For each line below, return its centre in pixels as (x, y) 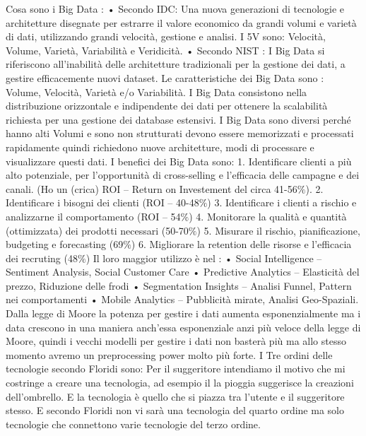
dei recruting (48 (42, 258)
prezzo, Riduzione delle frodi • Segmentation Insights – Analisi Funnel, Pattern (179, 285)
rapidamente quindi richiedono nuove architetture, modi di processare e (160, 147)
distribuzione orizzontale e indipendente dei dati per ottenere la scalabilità (167, 106)
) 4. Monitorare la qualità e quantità (268, 216)
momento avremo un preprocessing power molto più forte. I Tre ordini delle (169, 354)
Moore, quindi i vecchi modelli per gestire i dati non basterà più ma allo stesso (176, 341)
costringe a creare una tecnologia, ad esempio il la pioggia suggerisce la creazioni (180, 383)
